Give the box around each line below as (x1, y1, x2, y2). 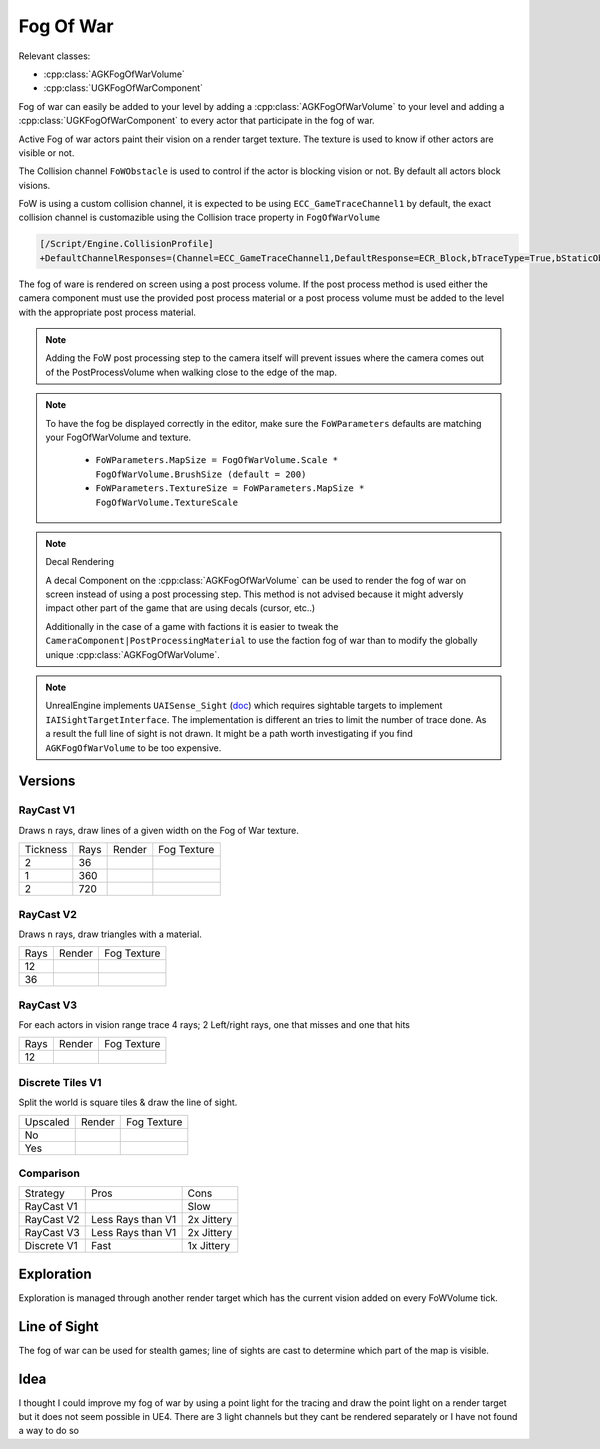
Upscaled (24, 1115, 70, 1129)
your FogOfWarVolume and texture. (45, 431, 192, 443)
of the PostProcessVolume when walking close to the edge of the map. (45, 366, 338, 378)
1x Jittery (187, 1239, 230, 1253)
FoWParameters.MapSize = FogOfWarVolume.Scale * (95, 455, 339, 466)
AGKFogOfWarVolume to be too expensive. (45, 741, 222, 754)
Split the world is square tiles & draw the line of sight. (18, 1096, 238, 1109)
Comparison (18, 1166, 80, 1180)
